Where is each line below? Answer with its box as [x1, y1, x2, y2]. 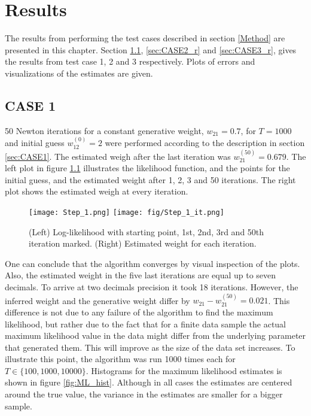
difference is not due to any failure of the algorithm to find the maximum [5, 305, 273, 318]
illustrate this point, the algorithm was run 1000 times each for [5, 353, 236, 365]
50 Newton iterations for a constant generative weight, [5, 124, 204, 136]
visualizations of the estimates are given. [5, 66, 153, 79]
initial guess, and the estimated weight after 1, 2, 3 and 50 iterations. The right [5, 173, 296, 186]
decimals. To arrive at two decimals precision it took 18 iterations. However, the [5, 280, 298, 293]
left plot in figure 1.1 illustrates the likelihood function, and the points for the [5, 162, 290, 174]
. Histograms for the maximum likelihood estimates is [86, 364, 282, 376]
